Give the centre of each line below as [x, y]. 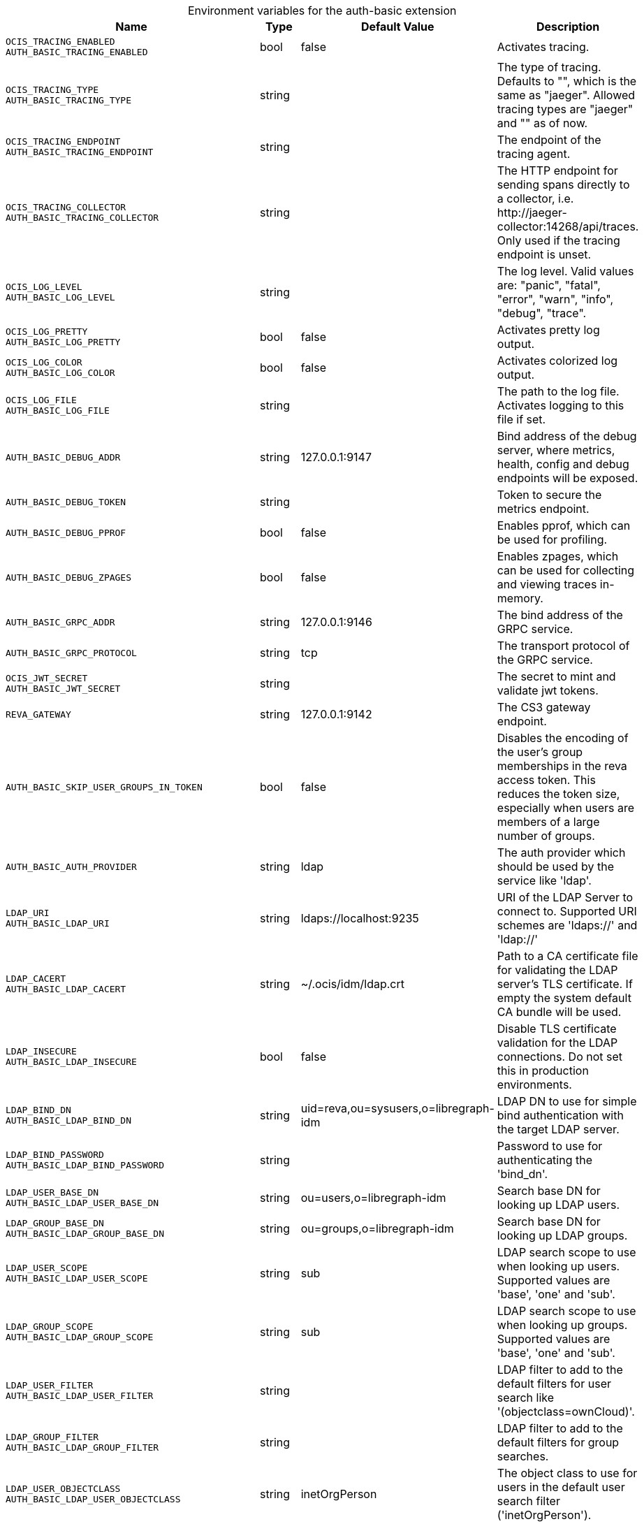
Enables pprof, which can [564, 525]
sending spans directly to [563, 184]
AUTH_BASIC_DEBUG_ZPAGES [69, 577]
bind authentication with [560, 1115]
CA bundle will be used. [559, 1012]
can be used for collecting [566, 570]
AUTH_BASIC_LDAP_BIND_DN [69, 1120]
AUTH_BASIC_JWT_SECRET [63, 689]
